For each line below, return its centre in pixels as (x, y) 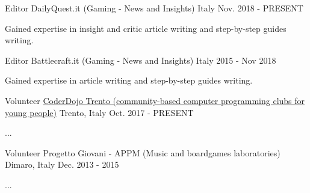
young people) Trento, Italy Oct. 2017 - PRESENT (99, 112)
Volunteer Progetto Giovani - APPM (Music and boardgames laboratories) (143, 152)
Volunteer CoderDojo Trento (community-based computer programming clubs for (155, 100)
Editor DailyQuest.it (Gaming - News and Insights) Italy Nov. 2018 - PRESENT (154, 8)
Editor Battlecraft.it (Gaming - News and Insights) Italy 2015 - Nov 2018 (141, 60)
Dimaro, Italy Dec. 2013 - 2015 (62, 164)
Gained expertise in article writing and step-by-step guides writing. (129, 80)
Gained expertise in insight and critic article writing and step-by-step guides (146, 28)
